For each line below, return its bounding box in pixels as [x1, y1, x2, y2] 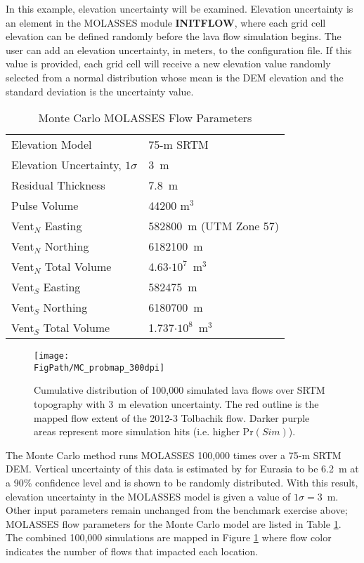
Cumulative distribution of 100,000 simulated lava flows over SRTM [34, 383, 325, 397]
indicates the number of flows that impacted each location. [6, 544, 259, 558]
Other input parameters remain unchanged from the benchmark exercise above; [6, 503, 348, 517]
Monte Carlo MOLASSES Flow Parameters [38, 110, 252, 126]
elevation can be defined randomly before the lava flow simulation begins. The [6, 29, 342, 44]
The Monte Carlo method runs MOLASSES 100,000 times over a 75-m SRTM [6, 447, 342, 462]
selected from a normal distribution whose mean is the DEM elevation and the [6, 69, 344, 84]
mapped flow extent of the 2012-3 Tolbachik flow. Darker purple [34, 410, 310, 425]
